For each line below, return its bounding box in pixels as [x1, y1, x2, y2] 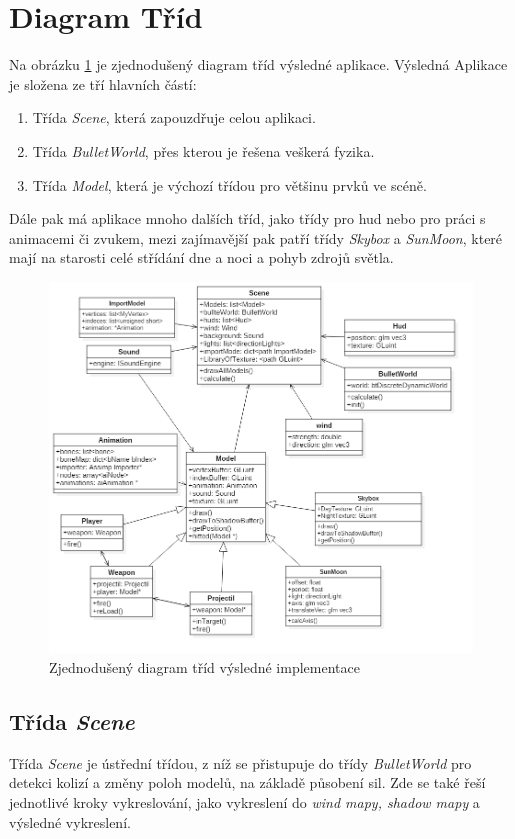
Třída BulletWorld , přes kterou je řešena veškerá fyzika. [32, 140, 375, 161]
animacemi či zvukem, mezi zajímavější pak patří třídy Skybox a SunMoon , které [9, 227, 503, 248]
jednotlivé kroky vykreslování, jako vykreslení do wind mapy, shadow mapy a [9, 791, 480, 812]
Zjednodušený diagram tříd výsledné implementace [49, 656, 360, 677]
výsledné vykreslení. [9, 811, 131, 832]
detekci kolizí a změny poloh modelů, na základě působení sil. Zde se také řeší [9, 772, 486, 793]
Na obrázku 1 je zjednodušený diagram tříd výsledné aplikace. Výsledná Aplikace [9, 54, 508, 75]
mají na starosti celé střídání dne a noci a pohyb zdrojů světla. [9, 247, 394, 268]
